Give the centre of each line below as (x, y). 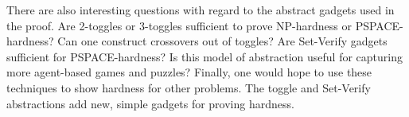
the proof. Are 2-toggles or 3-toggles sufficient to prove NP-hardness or (179, 25)
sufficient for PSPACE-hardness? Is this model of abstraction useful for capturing (204, 56)
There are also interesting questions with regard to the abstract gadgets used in (201, 10)
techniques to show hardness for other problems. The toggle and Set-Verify (189, 87)
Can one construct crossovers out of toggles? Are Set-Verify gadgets (222, 41)
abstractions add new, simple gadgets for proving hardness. (150, 103)
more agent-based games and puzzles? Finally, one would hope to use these (189, 72)
